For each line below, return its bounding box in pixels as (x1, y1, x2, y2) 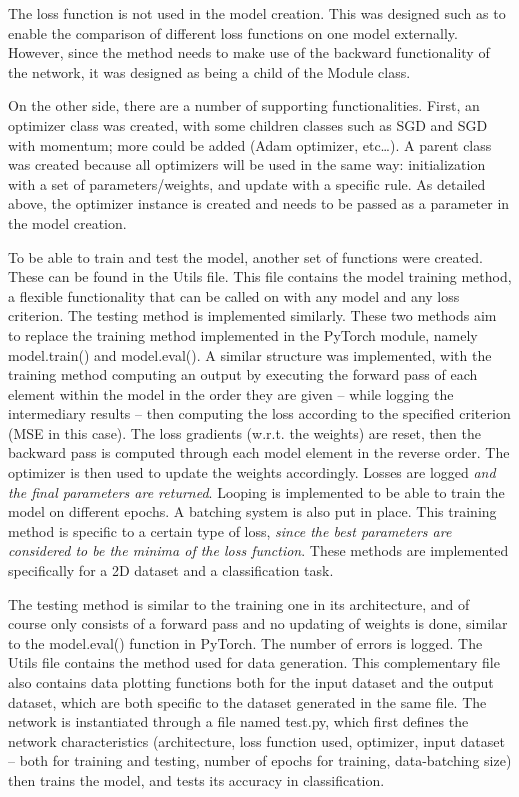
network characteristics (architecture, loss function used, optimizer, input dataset (8, 730, 505, 751)
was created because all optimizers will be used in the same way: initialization (8, 154, 486, 175)
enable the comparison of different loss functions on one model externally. (8, 22, 458, 43)
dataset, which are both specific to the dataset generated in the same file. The (8, 691, 487, 712)
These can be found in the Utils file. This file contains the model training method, (8, 266, 512, 287)
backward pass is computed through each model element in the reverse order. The (8, 442, 510, 463)
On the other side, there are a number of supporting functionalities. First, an (8, 95, 480, 116)
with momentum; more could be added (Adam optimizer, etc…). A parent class (8, 134, 492, 155)
